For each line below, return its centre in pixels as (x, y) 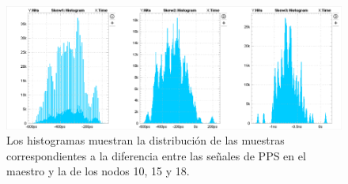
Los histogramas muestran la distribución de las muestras (146, 140)
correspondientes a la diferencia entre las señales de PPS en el (156, 155)
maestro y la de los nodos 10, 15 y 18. (98, 171)
